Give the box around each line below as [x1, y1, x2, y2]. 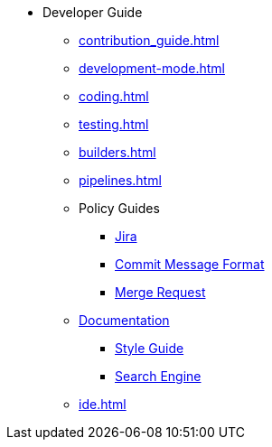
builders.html [79, 144, 156, 160]
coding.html [79, 88, 149, 104]
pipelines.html [79, 172, 162, 188]
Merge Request [115, 284, 206, 300]
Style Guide [115, 340, 184, 356]
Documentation [79, 312, 170, 328]
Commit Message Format [115, 256, 265, 272]
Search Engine [115, 368, 202, 384]
